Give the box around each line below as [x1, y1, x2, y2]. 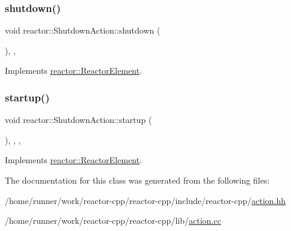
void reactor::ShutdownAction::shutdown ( [5, 24, 161, 37]
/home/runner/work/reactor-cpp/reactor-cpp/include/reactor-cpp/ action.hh [5, 194, 286, 206]
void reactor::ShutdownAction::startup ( [5, 113, 152, 126]
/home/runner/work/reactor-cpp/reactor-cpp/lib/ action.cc [5, 214, 221, 227]
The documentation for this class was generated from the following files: [5, 174, 270, 186]
